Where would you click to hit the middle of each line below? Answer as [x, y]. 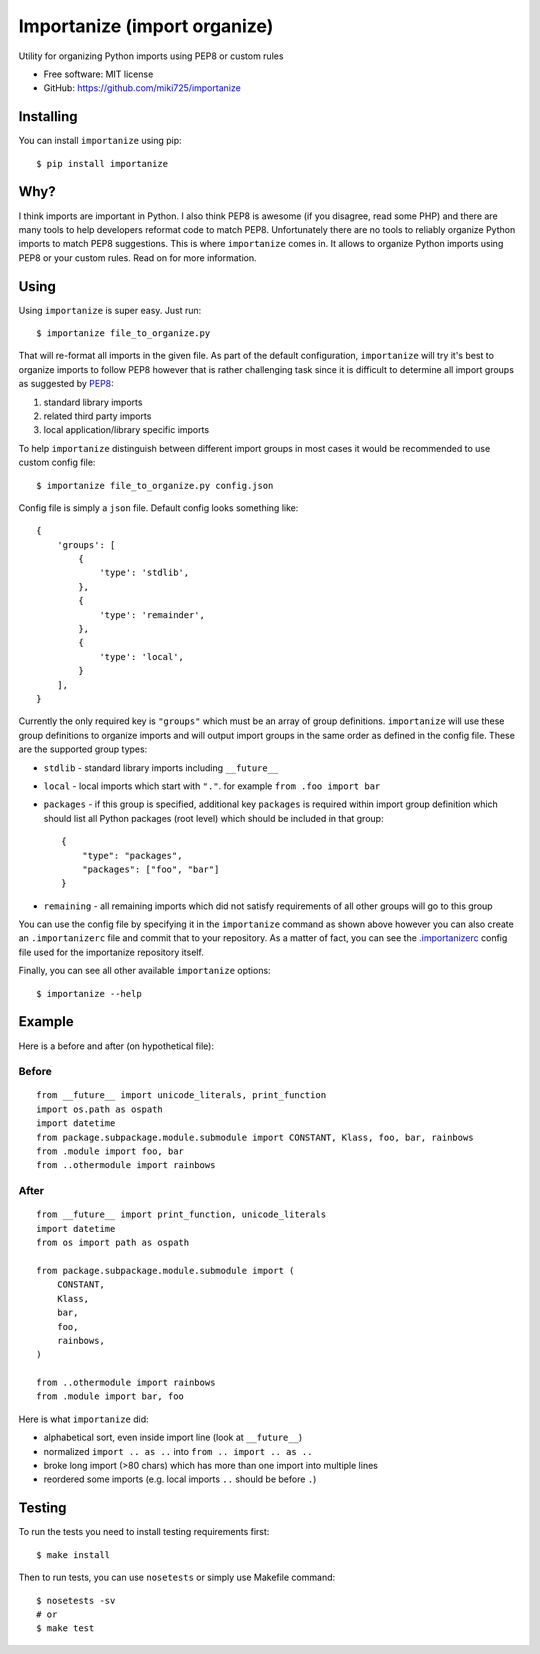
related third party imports [97, 416]
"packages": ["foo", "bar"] [150, 869]
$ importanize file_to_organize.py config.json [155, 485]
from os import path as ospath [113, 1243]
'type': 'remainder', [152, 614]
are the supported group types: [83, 749]
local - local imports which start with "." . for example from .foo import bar [212, 786]
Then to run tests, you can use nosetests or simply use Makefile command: [177, 1577]
